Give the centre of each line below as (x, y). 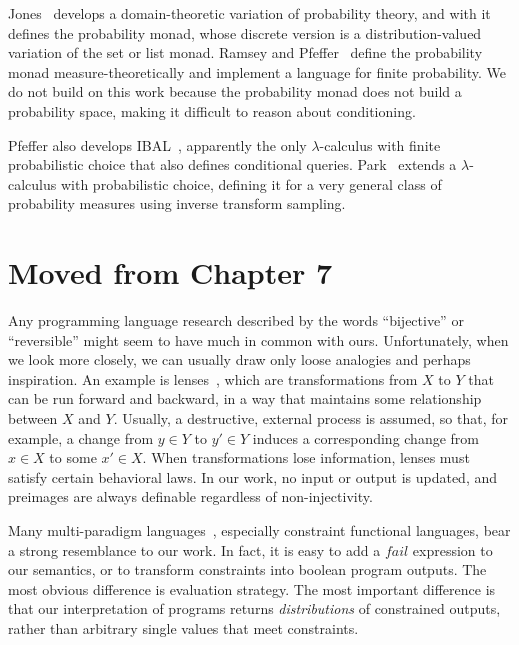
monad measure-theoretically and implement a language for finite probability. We (257, 71)
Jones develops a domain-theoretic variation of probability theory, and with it (249, 13)
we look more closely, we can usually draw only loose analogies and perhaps (239, 359)
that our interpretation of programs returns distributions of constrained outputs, (254, 608)
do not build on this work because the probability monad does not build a (235, 91)
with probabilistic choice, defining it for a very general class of (251, 183)
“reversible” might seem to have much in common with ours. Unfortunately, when (258, 339)
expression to (452, 549)
